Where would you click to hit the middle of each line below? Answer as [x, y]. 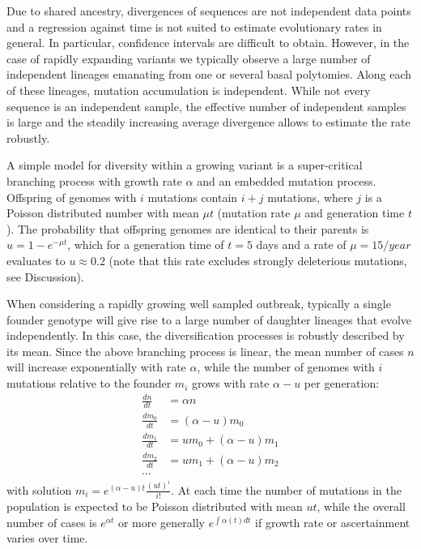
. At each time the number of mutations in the [286, 489]
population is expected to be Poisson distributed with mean [155, 506]
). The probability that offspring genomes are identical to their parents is [188, 228]
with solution [39, 489]
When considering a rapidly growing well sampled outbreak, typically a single [199, 304]
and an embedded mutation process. [287, 180]
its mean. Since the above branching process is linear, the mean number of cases [205, 351]
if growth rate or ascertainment [333, 522]
